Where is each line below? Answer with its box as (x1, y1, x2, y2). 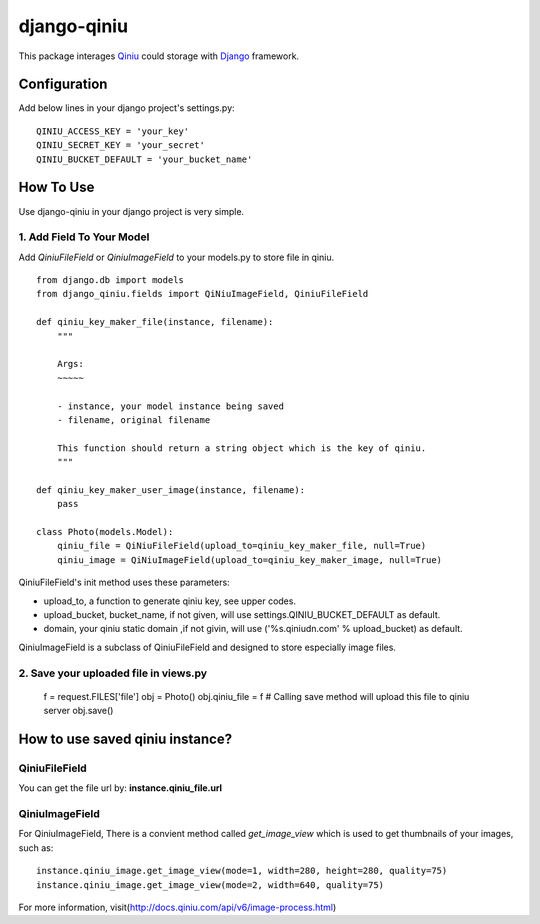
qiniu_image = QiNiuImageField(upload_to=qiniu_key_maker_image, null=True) (56, 554, 443, 565)
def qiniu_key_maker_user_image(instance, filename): (36, 484, 305, 495)
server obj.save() (43, 705, 114, 717)
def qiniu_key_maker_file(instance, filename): (36, 316, 274, 328)
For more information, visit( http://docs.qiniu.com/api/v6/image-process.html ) (18, 901, 337, 914)
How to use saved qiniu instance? (18, 730, 233, 747)
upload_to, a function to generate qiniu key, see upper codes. (43, 595, 297, 607)
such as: (18, 841, 54, 854)
